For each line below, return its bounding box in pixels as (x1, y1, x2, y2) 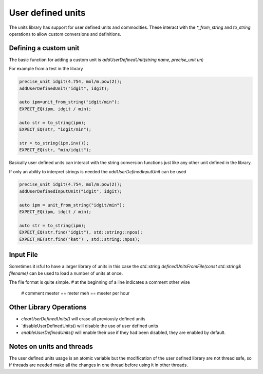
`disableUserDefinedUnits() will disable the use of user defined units (21, 323, 158, 329)
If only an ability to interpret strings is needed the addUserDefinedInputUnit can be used (9, 168, 187, 174)
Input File (9, 250, 38, 259)
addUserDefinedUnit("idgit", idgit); (19, 85, 110, 91)
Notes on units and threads (9, 342, 93, 351)
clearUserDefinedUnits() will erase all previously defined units (21, 316, 146, 322)
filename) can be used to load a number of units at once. (9, 270, 123, 276)
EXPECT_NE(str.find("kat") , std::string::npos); (19, 236, 140, 242)
